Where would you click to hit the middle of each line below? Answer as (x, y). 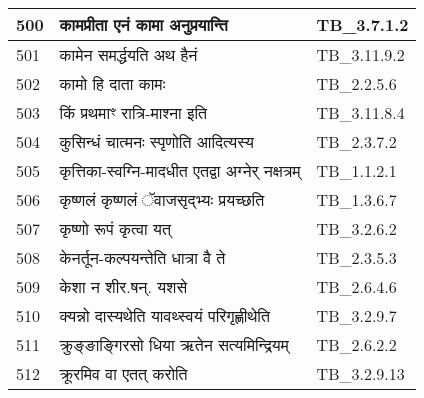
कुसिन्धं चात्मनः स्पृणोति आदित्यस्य (156, 141)
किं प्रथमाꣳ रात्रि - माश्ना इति (133, 112)
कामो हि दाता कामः (112, 83)
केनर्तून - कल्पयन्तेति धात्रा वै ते (142, 257)
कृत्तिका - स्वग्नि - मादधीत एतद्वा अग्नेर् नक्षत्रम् (180, 170)
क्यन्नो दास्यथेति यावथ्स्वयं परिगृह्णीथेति (165, 315)
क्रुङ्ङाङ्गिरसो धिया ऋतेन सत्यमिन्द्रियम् (174, 344)
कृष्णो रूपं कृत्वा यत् (115, 228)
